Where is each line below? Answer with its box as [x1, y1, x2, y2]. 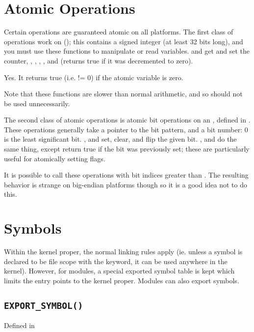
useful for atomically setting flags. [4, 153, 105, 163]
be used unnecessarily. [4, 98, 70, 108]
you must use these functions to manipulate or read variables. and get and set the [4, 46, 250, 56]
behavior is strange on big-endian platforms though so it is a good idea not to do [4, 179, 247, 189]
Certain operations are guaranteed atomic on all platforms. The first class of [4, 27, 233, 37]
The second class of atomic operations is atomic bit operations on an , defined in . [4, 115, 251, 125]
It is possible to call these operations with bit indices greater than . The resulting [4, 170, 249, 180]
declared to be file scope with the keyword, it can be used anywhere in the [4, 256, 228, 266]
